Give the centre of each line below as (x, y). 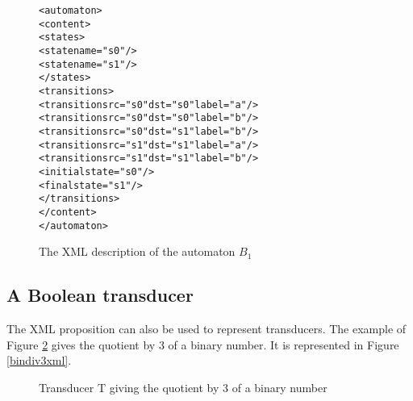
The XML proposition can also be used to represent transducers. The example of (206, 328)
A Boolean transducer (100, 295)
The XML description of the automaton (137, 251)
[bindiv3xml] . (39, 360)
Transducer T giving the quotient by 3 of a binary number (183, 387)
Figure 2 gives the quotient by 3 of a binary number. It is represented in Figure (203, 344)
